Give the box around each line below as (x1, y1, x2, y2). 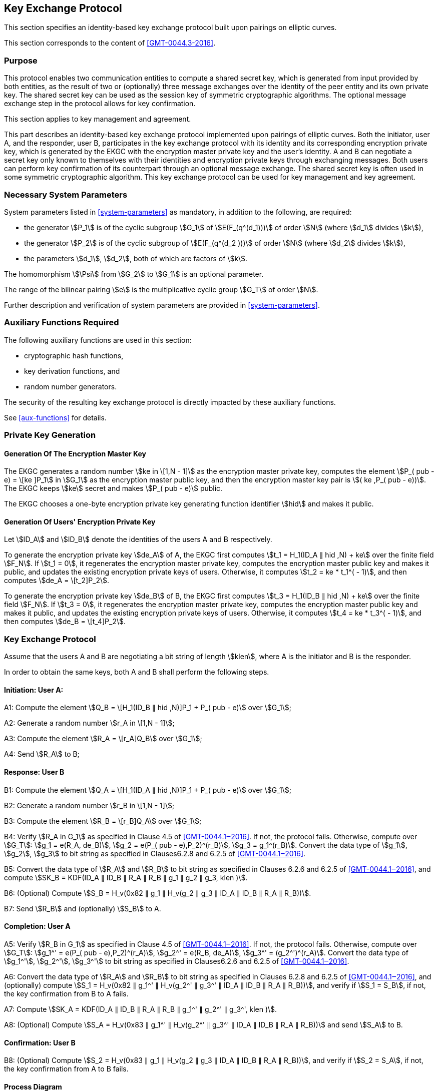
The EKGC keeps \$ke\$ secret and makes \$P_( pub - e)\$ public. (4, 484, 223, 493)
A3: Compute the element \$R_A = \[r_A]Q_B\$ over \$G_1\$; (4, 734, 202, 743)
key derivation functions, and (24, 366, 120, 375)
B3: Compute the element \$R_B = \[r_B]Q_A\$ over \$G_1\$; (4, 816, 202, 825)
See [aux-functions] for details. (4, 413, 107, 422)
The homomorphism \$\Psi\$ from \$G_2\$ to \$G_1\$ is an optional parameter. (4, 269, 264, 278)
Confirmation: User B (4, 1038, 76, 1047)
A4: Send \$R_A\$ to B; (4, 750, 80, 759)
